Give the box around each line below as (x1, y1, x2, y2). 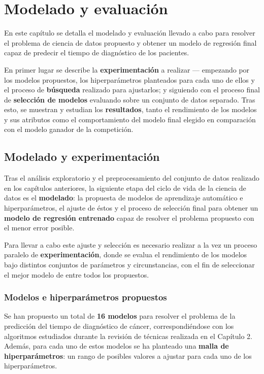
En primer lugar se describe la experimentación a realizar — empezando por (4, 64, 250, 75)
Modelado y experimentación (4, 149, 160, 164)
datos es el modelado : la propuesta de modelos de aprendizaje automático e (4, 192, 243, 203)
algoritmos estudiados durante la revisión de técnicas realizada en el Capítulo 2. (4, 330, 252, 341)
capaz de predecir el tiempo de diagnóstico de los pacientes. (4, 47, 189, 58)
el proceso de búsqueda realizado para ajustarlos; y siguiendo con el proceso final (4, 84, 260, 95)
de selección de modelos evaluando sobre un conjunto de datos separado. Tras (4, 94, 255, 105)
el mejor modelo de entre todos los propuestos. (4, 269, 149, 280)
